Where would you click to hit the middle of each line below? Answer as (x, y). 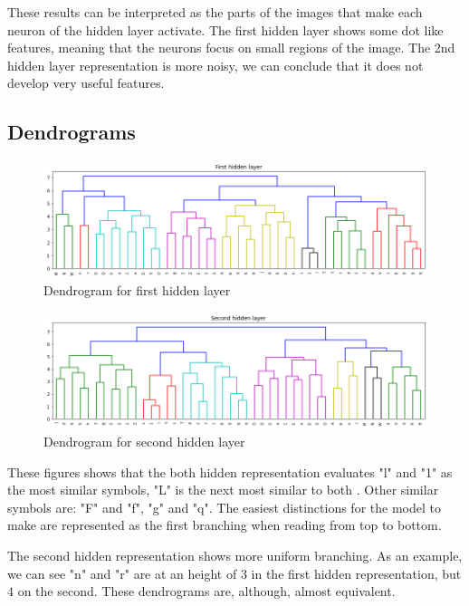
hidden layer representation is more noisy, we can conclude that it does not (215, 65)
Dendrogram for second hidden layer (144, 442)
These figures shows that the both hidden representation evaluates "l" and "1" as (230, 471)
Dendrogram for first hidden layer (137, 290)
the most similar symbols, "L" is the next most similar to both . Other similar (223, 490)
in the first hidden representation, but (356, 573)
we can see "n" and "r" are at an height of (122, 573)
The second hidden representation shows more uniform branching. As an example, (235, 556)
